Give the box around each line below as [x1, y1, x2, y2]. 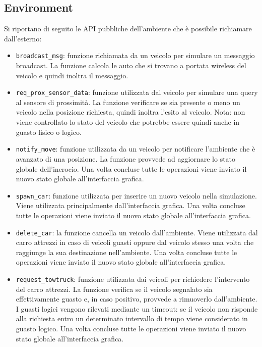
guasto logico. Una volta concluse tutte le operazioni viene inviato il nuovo [16, 323, 246, 334]
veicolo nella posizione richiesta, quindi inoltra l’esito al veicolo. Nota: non [16, 107, 245, 117]
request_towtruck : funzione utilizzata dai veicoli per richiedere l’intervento [16, 273, 250, 284]
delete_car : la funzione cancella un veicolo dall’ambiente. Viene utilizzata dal [16, 227, 258, 237]
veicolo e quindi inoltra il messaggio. [16, 70, 128, 80]
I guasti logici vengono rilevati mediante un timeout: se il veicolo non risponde [16, 303, 258, 314]
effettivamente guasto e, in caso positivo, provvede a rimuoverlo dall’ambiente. [16, 293, 257, 304]
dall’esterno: [4, 33, 42, 43]
